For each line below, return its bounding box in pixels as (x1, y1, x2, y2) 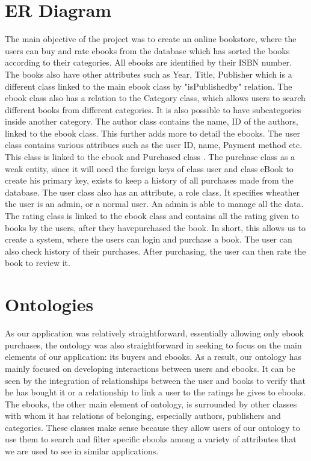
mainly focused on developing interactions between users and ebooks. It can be (5, 362, 295, 374)
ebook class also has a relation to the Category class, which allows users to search (5, 91, 306, 104)
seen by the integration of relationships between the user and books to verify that (5, 374, 306, 386)
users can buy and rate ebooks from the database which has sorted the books (5, 44, 290, 57)
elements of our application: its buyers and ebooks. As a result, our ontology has (5, 350, 302, 363)
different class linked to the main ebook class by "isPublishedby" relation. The (5, 79, 292, 92)
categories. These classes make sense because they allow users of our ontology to (5, 421, 300, 433)
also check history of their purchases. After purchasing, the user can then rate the (5, 244, 306, 257)
